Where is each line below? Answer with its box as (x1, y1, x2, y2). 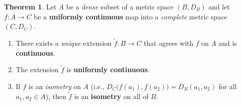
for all (218, 81, 237, 91)
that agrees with (144, 38, 194, 48)
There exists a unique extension (15, 38, 112, 48)
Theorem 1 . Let (4, 1, 57, 11)
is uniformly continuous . (67, 64, 150, 75)
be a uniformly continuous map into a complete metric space (34, 11, 228, 21)
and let (208, 1, 230, 11)
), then (45, 91, 67, 101)
